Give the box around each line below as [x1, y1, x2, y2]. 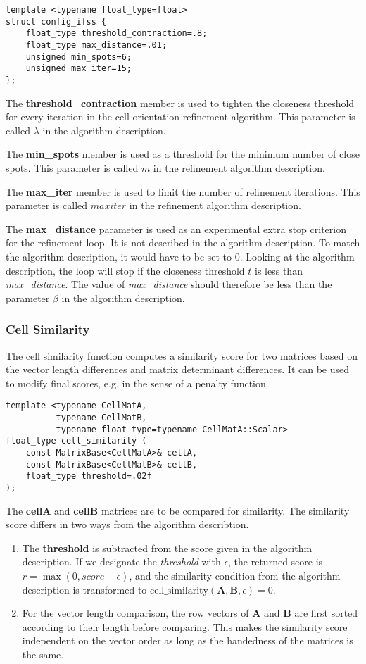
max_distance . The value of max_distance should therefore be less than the [6, 277, 332, 292]
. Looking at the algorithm [239, 249, 355, 263]
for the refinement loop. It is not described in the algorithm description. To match [6, 235, 360, 250]
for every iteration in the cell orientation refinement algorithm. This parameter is [6, 109, 355, 124]
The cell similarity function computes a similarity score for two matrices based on [6, 348, 358, 363]
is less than [255, 263, 303, 277]
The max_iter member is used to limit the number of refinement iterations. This [6, 184, 360, 199]
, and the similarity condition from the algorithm [129, 568, 341, 582]
